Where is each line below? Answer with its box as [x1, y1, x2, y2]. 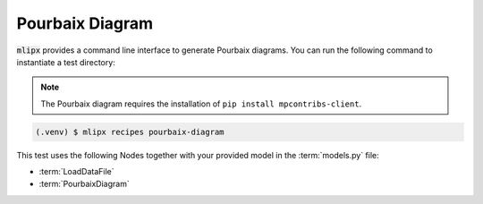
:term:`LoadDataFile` [38, 166, 115, 177]
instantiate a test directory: [16, 56, 115, 67]
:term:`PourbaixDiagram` [38, 179, 130, 190]
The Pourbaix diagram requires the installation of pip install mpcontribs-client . [40, 98, 362, 109]
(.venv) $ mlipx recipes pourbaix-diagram [35, 126, 225, 137]
